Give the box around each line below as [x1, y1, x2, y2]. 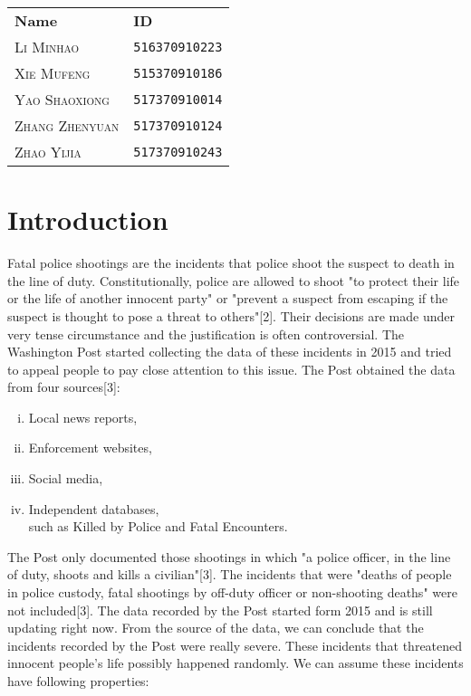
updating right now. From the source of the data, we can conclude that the [7, 618, 424, 637]
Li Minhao [14, 36, 79, 57]
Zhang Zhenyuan [14, 115, 120, 136]
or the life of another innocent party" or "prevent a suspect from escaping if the [7, 289, 448, 308]
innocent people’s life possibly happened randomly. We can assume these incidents [7, 653, 464, 672]
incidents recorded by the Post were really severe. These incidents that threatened [7, 635, 463, 654]
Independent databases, [28, 499, 159, 518]
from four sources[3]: [7, 377, 120, 396]
